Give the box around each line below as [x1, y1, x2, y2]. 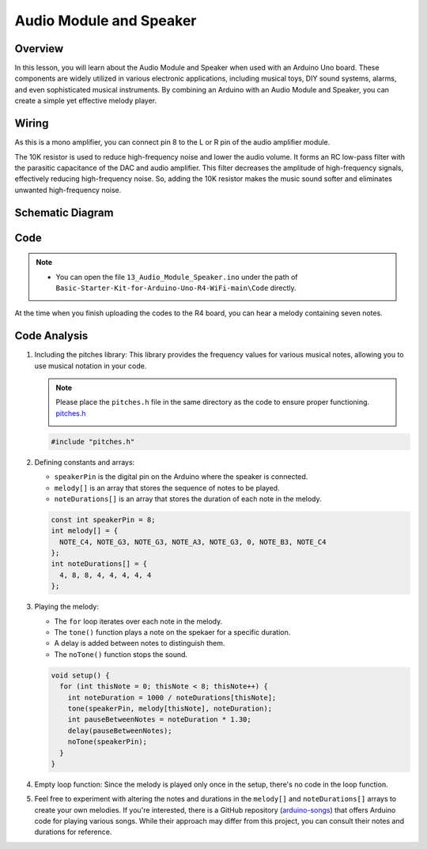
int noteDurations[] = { [51, 560, 148, 568]
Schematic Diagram [14, 206, 114, 219]
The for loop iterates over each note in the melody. [54, 617, 223, 626]
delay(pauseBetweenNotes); [67, 726, 173, 735]
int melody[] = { [51, 526, 119, 535]
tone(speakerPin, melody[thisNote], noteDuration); [67, 704, 273, 713]
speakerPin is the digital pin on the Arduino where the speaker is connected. [54, 472, 308, 481]
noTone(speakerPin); [67, 738, 148, 746]
